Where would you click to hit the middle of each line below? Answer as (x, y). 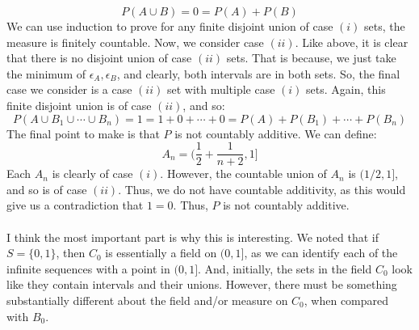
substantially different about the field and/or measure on (147, 300)
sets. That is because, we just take (311, 58)
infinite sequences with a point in (88, 268)
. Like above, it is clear (352, 42)
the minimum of (46, 73)
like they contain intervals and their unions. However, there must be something (202, 284)
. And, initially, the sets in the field (285, 268)
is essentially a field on (161, 253)
